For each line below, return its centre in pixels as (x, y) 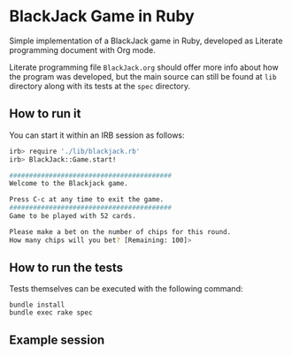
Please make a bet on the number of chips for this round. (120, 231)
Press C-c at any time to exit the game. (87, 200)
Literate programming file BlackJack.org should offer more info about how (144, 67)
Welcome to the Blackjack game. (69, 184)
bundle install (37, 305)
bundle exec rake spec (51, 313)
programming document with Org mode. (83, 49)
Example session (57, 340)
